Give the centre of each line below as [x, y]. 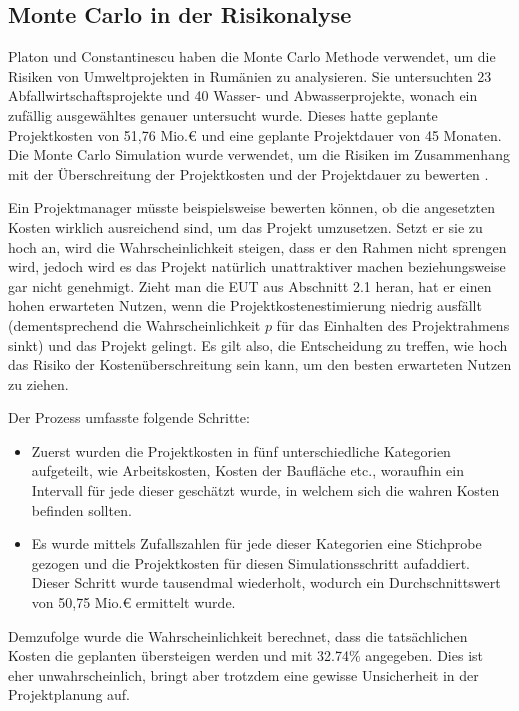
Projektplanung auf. [69, 694]
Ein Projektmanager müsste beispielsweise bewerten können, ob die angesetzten [252, 207]
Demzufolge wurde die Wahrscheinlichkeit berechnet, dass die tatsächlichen [238, 635]
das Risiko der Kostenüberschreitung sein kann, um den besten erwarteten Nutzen [260, 364]
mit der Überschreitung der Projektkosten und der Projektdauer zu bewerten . [248, 173]
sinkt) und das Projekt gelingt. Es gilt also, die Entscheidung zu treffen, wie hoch [258, 344]
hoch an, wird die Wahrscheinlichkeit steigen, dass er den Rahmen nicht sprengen [257, 246]
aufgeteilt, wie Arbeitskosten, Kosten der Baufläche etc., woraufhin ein [248, 470]
